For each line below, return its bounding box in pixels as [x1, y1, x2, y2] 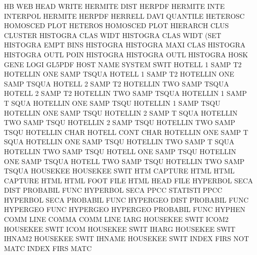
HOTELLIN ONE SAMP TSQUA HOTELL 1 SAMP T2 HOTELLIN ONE [4, 69, 234, 79]
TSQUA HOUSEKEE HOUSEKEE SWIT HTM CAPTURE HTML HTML [4, 166, 235, 176]
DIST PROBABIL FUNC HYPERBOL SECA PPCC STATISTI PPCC [4, 185, 222, 195]
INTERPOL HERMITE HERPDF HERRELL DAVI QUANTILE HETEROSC [4, 10, 245, 21]
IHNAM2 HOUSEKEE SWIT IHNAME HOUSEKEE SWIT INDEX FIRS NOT [4, 233, 249, 244]
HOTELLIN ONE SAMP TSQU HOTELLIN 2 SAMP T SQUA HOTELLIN [4, 107, 238, 118]
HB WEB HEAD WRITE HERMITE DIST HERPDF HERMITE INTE [4, 1, 225, 11]
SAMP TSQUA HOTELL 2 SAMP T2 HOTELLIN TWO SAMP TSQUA [4, 78, 229, 88]
